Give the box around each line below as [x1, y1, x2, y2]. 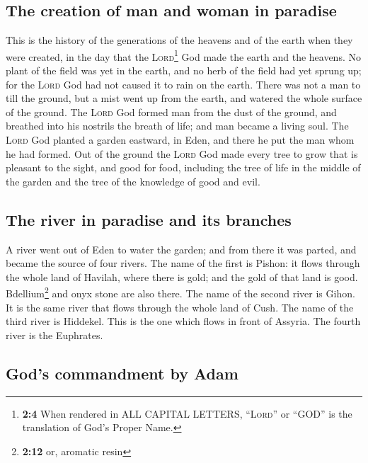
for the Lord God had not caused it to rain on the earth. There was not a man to [6, 76, 361, 91]
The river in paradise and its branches [6, 208, 292, 230]
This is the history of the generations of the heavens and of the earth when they [6, 33, 353, 47]
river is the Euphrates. [6, 327, 103, 342]
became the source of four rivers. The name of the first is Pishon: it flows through [6, 256, 360, 270]
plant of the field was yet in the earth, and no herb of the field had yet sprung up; [6, 63, 362, 78]
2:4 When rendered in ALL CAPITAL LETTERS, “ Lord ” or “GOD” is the [22, 406, 352, 421]
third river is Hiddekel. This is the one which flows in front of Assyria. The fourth [6, 314, 361, 328]
